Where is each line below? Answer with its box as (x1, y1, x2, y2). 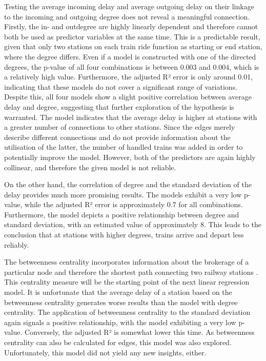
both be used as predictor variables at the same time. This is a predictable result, (4, 31, 260, 42)
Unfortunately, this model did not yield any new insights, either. (4, 347, 207, 357)
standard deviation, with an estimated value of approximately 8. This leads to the (4, 219, 262, 230)
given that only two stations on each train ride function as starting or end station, (4, 41, 262, 52)
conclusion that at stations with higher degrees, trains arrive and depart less (4, 229, 244, 240)
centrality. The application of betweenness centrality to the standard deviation (4, 307, 251, 317)
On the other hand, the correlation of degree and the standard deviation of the (4, 179, 252, 190)
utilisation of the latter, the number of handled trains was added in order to (4, 142, 243, 152)
